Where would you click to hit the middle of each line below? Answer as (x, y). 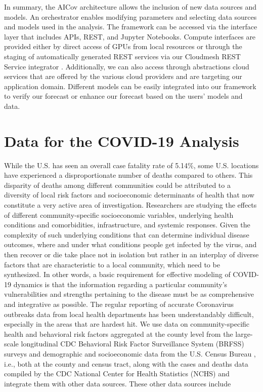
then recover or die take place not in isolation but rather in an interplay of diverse (131, 254)
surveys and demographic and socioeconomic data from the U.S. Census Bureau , (130, 353)
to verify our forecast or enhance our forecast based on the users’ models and (123, 96)
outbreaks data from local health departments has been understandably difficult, (129, 314)
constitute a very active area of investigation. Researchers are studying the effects (130, 205)
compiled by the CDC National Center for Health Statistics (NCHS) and (117, 374)
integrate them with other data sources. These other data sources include (118, 383)
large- (244, 334)
